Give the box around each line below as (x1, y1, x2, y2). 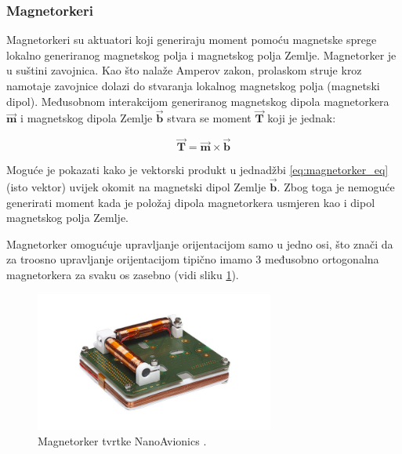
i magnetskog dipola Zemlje (20, 110, 153, 126)
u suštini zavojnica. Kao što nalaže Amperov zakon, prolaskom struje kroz (6, 62, 362, 78)
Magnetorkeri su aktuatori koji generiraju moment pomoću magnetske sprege (6, 31, 377, 48)
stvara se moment (167, 110, 252, 126)
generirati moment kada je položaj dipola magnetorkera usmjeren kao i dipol (6, 194, 375, 210)
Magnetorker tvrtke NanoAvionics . (38, 433, 207, 449)
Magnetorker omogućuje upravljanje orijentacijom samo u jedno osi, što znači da (6, 235, 393, 252)
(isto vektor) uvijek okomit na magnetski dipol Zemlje (6, 179, 266, 195)
